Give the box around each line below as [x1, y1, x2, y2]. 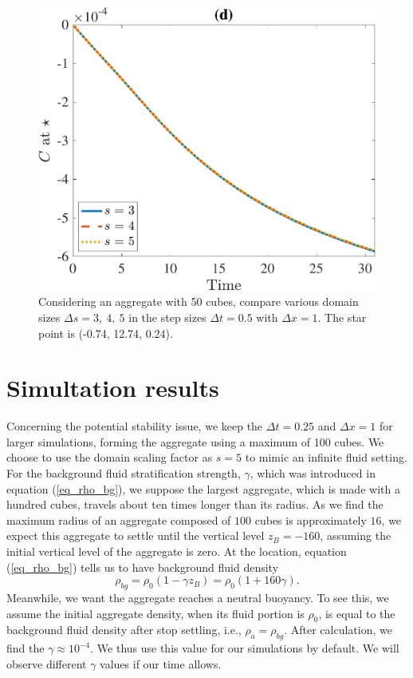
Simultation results [6, 371, 219, 404]
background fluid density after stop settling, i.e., [6, 621, 242, 638]
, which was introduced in [250, 465, 376, 482]
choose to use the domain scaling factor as [6, 449, 213, 466]
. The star [317, 308, 367, 325]
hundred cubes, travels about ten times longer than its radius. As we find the [6, 496, 383, 513]
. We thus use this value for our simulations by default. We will [90, 640, 399, 656]
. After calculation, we [284, 621, 392, 638]
